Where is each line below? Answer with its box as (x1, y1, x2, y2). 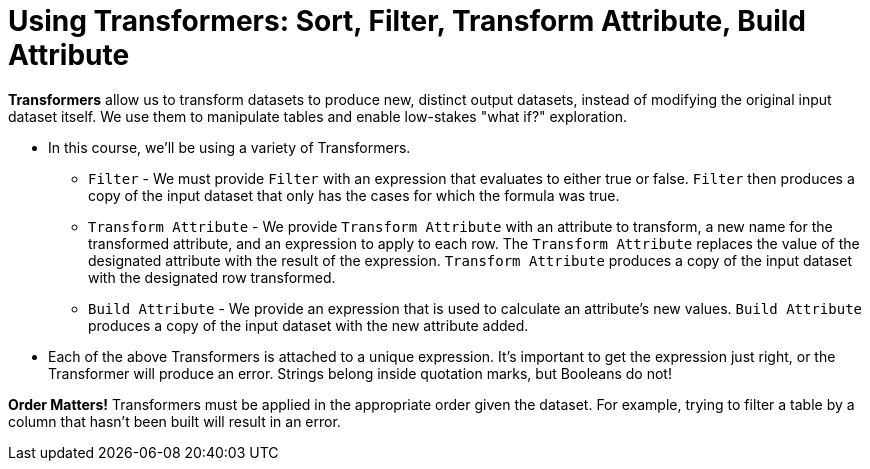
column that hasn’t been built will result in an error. (8, 412, 341, 430)
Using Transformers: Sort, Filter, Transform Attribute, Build (8, 4, 807, 38)
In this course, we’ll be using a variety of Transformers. (48, 138, 411, 156)
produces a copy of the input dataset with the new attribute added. (88, 316, 529, 334)
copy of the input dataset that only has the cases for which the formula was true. (88, 186, 620, 204)
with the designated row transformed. (88, 268, 336, 286)
